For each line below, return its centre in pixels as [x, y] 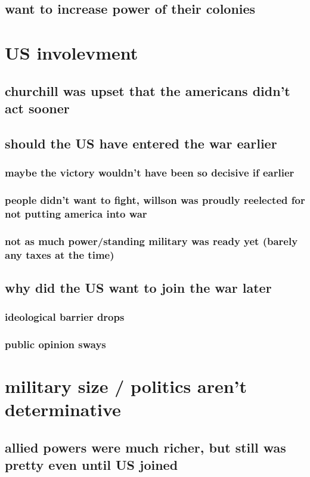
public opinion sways [55, 344]
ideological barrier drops [65, 317]
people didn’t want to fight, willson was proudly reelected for [155, 199]
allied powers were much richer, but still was [145, 447]
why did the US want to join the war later [138, 287]
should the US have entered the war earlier [141, 143]
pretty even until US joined [92, 465]
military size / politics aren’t [126, 386]
